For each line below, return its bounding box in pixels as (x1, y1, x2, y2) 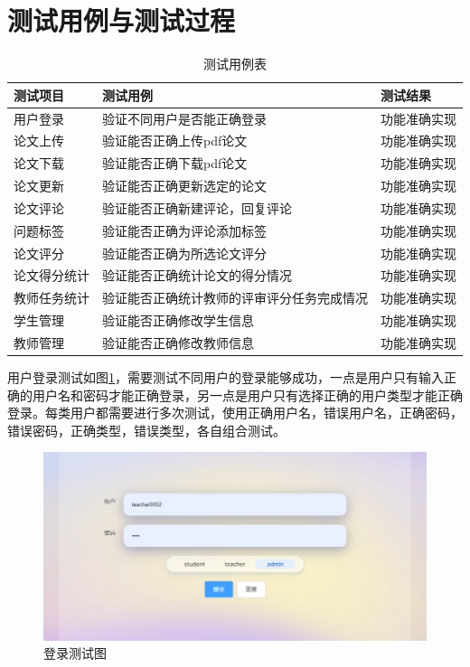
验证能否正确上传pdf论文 (102, 131, 248, 150)
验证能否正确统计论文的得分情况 (102, 266, 292, 285)
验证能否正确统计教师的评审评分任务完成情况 (102, 288, 368, 307)
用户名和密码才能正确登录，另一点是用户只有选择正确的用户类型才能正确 (32, 385, 463, 404)
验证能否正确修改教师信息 (102, 333, 254, 352)
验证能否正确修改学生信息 (102, 311, 254, 330)
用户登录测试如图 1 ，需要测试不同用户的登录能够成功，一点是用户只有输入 (7, 368, 444, 387)
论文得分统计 (14, 266, 89, 285)
